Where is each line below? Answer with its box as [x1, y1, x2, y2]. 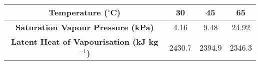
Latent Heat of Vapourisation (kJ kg [11, 36, 158, 47]
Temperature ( [48, 6, 108, 18]
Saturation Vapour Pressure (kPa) [15, 21, 154, 33]
